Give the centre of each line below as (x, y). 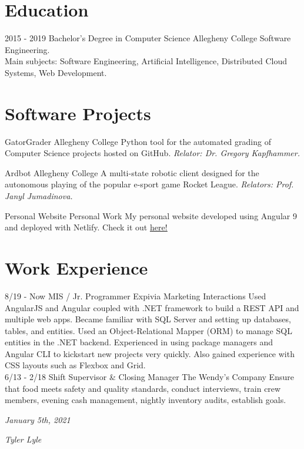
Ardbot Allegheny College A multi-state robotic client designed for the (132, 172)
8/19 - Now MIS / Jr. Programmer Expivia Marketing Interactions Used (136, 296)
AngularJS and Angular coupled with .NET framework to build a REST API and (152, 307)
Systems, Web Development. (56, 72)
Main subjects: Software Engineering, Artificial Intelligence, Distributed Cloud (146, 61)
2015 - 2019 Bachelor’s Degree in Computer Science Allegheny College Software (148, 38)
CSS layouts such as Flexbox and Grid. (75, 365)
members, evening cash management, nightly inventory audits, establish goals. (146, 400)
